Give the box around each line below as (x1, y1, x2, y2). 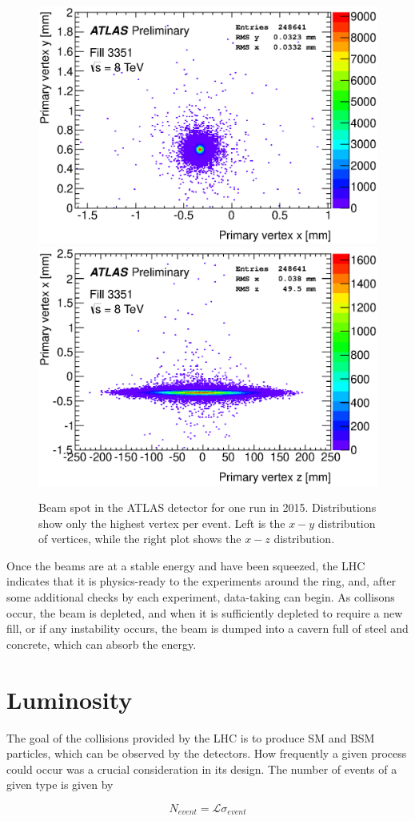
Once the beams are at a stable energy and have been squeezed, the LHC (6, 557, 365, 573)
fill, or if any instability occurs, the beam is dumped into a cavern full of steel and (6, 620, 409, 637)
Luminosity (6, 682, 133, 715)
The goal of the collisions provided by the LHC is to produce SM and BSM (6, 729, 375, 746)
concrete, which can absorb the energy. (6, 635, 197, 652)
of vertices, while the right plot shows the (38, 530, 241, 547)
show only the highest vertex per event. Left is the (38, 514, 285, 531)
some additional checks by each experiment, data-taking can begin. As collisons (6, 589, 395, 606)
